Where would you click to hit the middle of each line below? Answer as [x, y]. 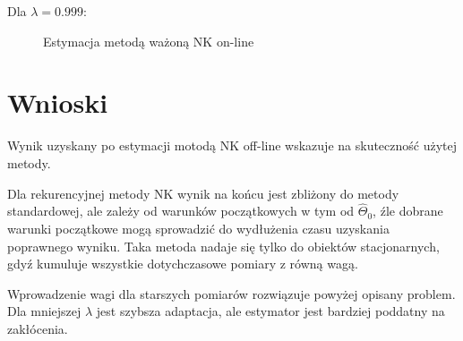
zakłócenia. [38, 328]
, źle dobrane [408, 211]
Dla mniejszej [44, 311]
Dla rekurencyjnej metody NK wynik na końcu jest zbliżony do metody [203, 193]
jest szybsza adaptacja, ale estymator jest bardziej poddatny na [270, 311]
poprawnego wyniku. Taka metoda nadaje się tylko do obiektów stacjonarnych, [223, 246]
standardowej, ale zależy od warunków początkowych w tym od [181, 211]
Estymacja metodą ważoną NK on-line [149, 41]
